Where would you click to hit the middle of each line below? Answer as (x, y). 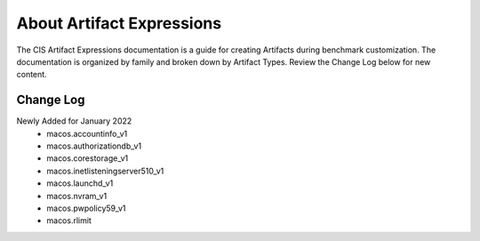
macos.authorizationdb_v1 (94, 146)
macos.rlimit (69, 221)
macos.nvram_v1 (77, 196)
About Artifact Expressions (119, 23)
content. (32, 75)
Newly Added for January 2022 (74, 121)
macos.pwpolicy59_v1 (86, 208)
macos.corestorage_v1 (88, 158)
